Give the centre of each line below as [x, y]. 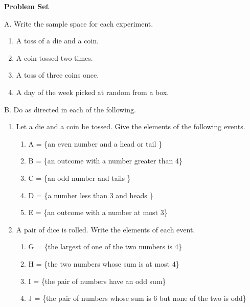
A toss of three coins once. [58, 75]
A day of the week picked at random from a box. [93, 92]
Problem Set [27, 6]
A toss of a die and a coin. [57, 41]
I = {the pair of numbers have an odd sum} [97, 281]
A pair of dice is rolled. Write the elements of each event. [106, 229]
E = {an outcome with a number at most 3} [98, 212]
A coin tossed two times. [54, 57]
